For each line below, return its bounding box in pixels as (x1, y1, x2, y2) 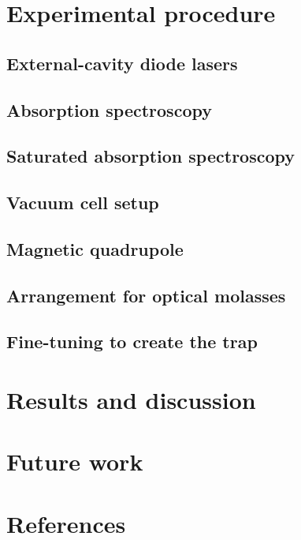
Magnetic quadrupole (6, 236, 184, 261)
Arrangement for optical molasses (6, 283, 286, 307)
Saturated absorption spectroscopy (6, 144, 295, 168)
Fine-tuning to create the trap (6, 329, 258, 354)
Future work (6, 445, 143, 478)
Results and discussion (6, 384, 256, 416)
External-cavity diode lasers (6, 51, 238, 75)
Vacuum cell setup (6, 190, 159, 215)
